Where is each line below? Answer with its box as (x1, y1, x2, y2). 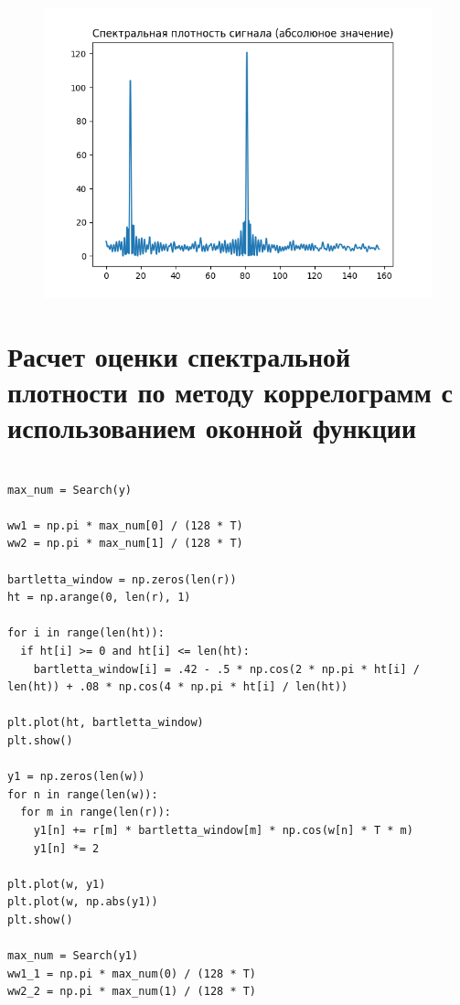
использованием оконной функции (7, 409, 417, 446)
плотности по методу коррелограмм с (7, 372, 453, 410)
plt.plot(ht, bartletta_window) (7, 716, 204, 730)
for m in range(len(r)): (20, 806, 171, 819)
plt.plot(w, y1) (7, 877, 106, 891)
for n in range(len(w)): (7, 787, 158, 801)
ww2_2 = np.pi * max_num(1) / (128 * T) (7, 985, 257, 999)
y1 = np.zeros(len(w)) (7, 770, 145, 784)
